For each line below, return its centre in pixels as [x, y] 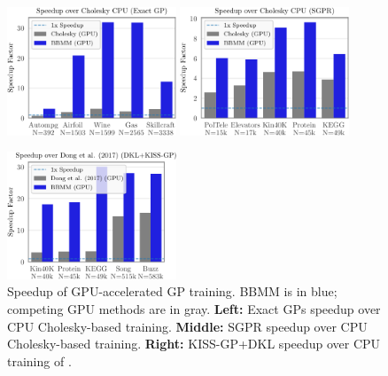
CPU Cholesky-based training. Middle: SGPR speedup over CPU [187, 326]
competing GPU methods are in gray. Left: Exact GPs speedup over [194, 308]
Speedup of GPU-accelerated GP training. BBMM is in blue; [172, 291]
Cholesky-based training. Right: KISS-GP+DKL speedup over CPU [194, 344]
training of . [39, 360]
